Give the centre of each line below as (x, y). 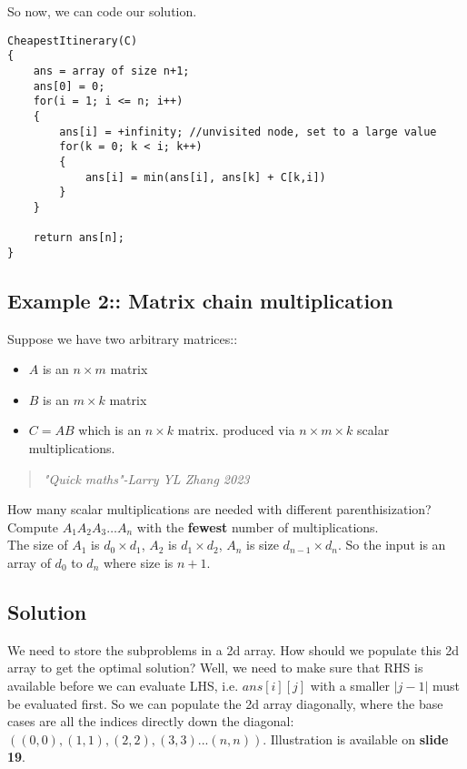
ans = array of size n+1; (111, 71)
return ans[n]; (79, 238)
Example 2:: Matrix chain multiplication (200, 300)
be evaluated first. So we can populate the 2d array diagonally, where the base (225, 703)
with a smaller (350, 685)
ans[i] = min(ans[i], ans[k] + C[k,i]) (205, 177)
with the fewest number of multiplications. (258, 526)
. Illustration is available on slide (356, 739)
